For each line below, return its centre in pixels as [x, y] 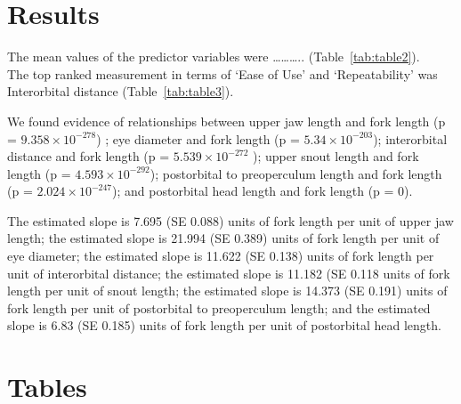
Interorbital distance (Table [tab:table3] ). [121, 91]
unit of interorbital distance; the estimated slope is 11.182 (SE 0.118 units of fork [229, 273]
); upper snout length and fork [336, 156]
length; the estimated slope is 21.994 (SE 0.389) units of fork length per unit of [223, 238]
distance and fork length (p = [89, 156]
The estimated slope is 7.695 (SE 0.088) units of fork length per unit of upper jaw [230, 220]
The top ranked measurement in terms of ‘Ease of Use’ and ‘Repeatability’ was [222, 73]
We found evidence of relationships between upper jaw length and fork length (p [226, 121]
